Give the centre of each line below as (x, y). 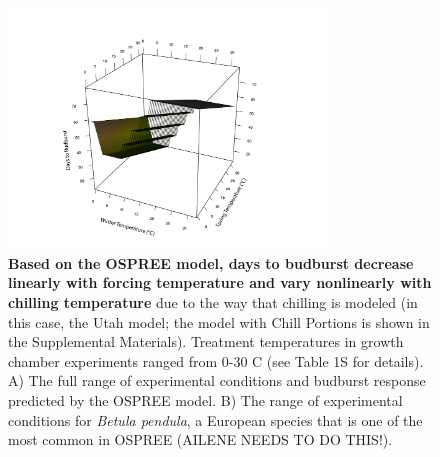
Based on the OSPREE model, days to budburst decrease (211, 262)
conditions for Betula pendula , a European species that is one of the (215, 419)
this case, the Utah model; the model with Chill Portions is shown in (219, 321)
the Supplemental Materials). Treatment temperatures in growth (206, 341)
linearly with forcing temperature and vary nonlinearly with (220, 282)
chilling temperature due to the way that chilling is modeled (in (213, 302)
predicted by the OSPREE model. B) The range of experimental (205, 400)
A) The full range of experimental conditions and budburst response (217, 380)
